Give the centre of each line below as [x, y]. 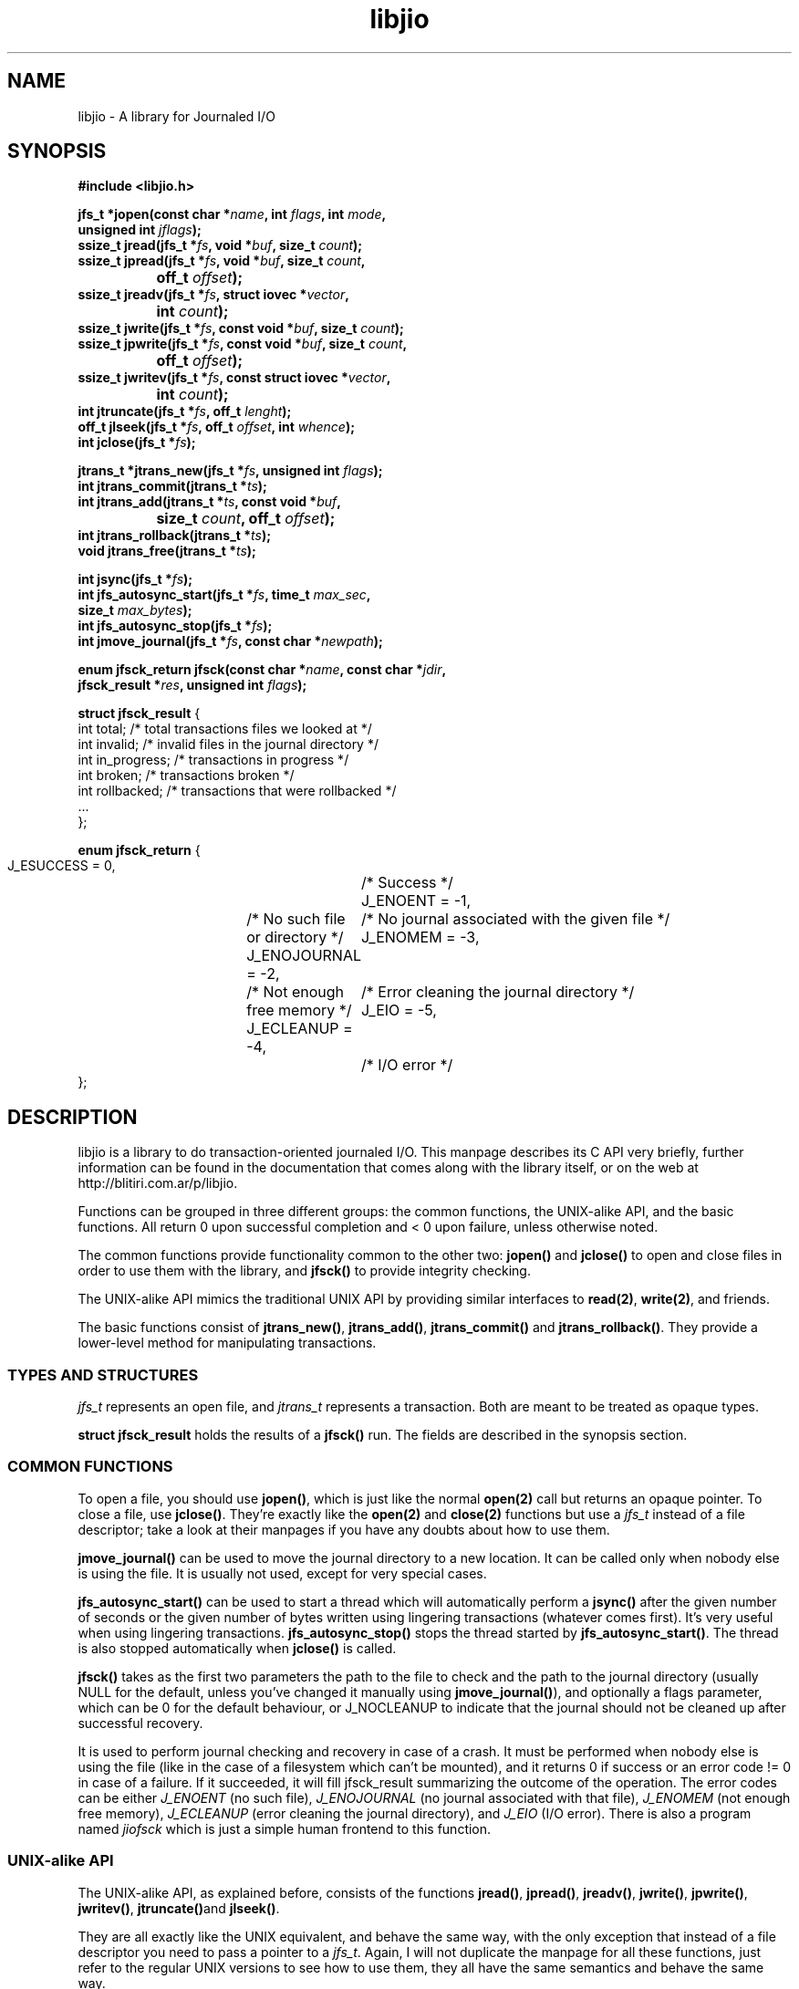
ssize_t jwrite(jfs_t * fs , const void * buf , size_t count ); [241, 328]
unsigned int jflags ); [140, 230]
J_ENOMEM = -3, [420, 937]
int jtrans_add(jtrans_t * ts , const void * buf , [209, 502]
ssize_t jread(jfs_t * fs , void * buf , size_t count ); [220, 245]
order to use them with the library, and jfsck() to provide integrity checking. [304, 1271]
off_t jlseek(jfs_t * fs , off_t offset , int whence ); [216, 427]
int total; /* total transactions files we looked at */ [225, 729]
